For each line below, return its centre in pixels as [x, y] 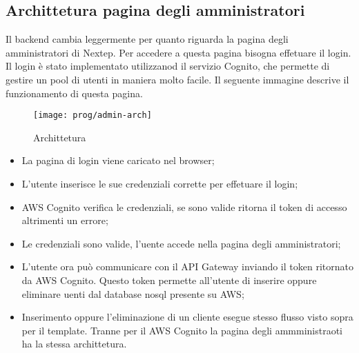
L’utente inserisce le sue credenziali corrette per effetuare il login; [160, 184]
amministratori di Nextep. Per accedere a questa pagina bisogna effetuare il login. [178, 52]
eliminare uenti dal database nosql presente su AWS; [133, 293]
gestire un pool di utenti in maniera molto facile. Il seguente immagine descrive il [177, 79]
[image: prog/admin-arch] [93, 115]
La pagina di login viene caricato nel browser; [118, 160]
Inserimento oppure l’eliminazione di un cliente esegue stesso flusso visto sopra [187, 317]
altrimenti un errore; [65, 220]
